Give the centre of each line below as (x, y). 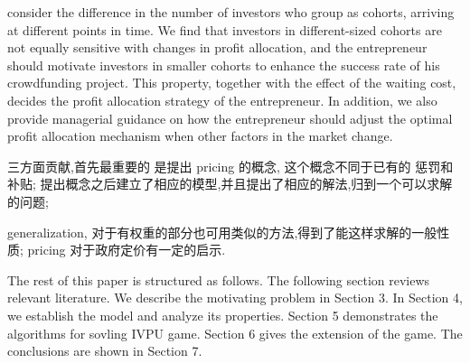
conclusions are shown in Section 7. (105, 351)
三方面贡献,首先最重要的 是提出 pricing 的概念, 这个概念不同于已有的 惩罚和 (230, 166)
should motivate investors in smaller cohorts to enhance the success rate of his (224, 65)
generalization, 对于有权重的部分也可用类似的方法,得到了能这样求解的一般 (222, 232)
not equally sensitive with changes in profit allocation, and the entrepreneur (217, 47)
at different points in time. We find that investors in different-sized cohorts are (225, 29)
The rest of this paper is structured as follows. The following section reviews (219, 279)
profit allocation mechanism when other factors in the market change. (200, 136)
